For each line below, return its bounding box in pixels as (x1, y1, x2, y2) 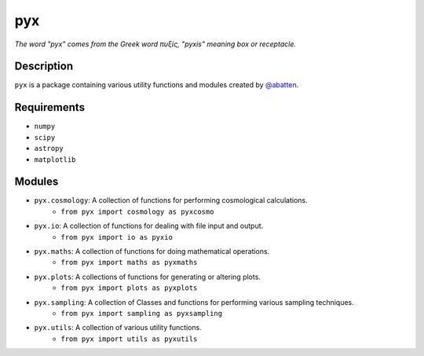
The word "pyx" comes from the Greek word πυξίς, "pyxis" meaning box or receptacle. (14, 39, 296, 49)
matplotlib (34, 155, 76, 164)
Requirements (14, 101, 86, 114)
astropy (34, 144, 64, 153)
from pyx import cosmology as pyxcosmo (60, 207, 214, 216)
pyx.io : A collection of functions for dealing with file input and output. (34, 221, 264, 231)
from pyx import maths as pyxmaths (60, 258, 198, 267)
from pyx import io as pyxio (60, 233, 173, 241)
